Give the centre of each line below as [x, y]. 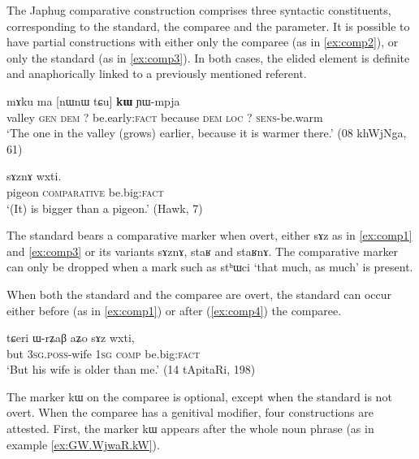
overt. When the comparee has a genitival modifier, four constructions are [190, 412]
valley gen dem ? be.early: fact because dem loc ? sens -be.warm [165, 117]
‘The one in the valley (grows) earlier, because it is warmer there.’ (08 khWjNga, [207, 133]
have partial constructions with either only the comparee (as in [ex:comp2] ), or [203, 42]
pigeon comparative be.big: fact [85, 191]
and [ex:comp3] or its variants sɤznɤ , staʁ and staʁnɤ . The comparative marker [203, 251]
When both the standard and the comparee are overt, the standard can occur [199, 294]
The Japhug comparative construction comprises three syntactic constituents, [199, 10]
